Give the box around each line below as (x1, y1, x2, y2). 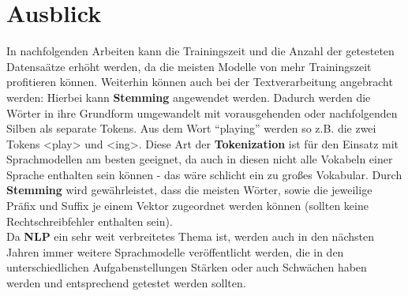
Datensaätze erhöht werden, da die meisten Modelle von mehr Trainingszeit (6, 58, 372, 74)
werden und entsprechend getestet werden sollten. (6, 275, 246, 291)
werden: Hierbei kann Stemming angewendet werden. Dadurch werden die (6, 88, 371, 105)
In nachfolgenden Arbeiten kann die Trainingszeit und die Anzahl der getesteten (6, 43, 395, 59)
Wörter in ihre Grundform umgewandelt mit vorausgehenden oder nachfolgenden (6, 104, 398, 121)
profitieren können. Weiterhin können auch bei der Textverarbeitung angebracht (6, 73, 393, 90)
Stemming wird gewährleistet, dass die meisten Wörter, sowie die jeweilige (6, 182, 372, 198)
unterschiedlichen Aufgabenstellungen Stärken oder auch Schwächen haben (6, 259, 367, 275)
